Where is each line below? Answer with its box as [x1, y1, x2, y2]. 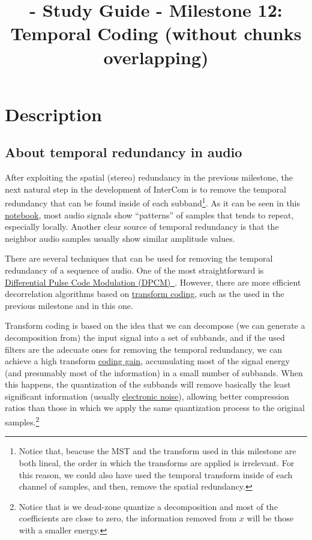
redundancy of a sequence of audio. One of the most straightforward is [5, 263, 264, 276]
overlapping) [103, 44, 209, 69]
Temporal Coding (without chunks [10, 21, 302, 46]
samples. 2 [5, 414, 40, 428]
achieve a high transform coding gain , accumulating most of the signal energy [5, 355, 290, 367]
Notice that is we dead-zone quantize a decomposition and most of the [19, 500, 278, 512]
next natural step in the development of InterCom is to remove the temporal [5, 182, 286, 195]
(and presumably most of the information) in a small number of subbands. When [5, 366, 303, 379]
